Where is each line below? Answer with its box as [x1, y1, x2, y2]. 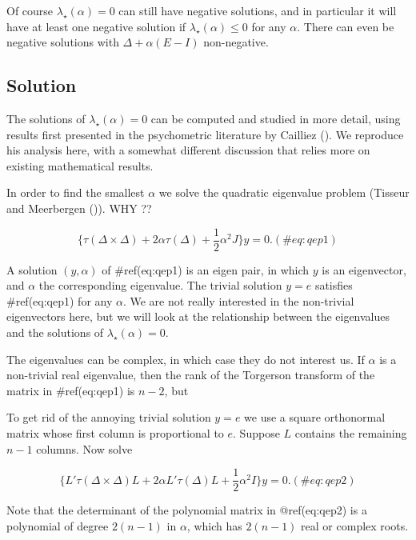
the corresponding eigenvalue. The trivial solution [38, 277, 282, 294]
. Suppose [233, 424, 280, 441]
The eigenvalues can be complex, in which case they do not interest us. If [6, 350, 365, 367]
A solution [6, 261, 58, 278]
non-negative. [203, 34, 269, 50]
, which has [186, 517, 242, 534]
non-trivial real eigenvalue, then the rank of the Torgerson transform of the [6, 366, 375, 383]
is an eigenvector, [322, 261, 406, 278]
